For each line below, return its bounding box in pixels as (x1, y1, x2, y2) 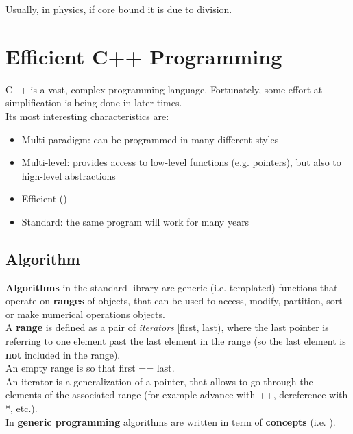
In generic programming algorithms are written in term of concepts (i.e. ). (5, 414, 336, 429)
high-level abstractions (21, 168, 116, 182)
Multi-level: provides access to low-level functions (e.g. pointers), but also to (21, 155, 341, 169)
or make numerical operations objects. (5, 306, 165, 321)
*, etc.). (5, 401, 38, 415)
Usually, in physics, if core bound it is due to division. (5, 2, 232, 16)
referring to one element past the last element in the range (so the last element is (5, 334, 346, 348)
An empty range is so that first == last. (5, 361, 175, 375)
